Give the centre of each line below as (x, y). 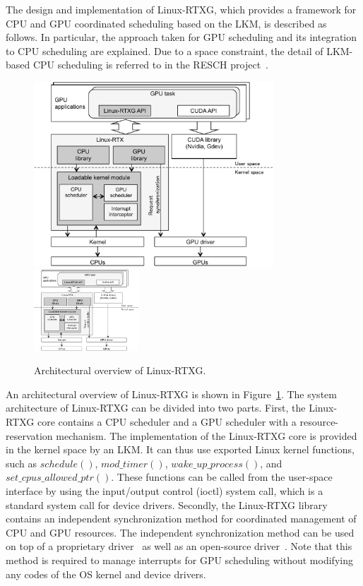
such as (22, 463)
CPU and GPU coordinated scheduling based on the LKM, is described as (166, 23)
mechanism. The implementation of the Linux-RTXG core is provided (207, 435)
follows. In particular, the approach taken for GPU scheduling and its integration (181, 37)
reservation (29, 435)
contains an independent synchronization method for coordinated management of (181, 519)
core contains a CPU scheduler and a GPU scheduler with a (167, 422)
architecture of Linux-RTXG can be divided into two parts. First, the (156, 408)
